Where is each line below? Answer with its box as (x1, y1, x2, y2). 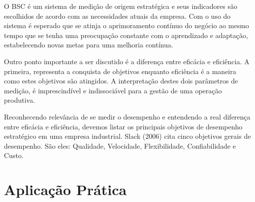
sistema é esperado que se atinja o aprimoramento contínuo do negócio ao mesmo (4, 20, 249, 31)
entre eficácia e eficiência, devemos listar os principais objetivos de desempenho (4, 121, 243, 131)
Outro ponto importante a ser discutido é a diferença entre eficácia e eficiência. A (4, 56, 250, 66)
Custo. (4, 150, 24, 161)
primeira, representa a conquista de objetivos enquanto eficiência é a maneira (4, 66, 236, 76)
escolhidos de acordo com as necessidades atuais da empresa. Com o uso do (4, 10, 231, 21)
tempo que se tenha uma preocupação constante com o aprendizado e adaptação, (4, 30, 248, 40)
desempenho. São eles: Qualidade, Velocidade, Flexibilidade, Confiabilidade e (4, 140, 236, 151)
